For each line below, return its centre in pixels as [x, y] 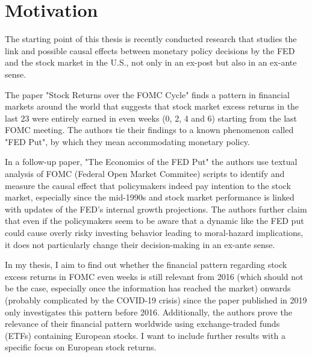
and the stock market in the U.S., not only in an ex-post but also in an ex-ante [151, 62]
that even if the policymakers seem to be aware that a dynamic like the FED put [154, 221]
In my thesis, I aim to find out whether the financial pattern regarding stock [146, 265]
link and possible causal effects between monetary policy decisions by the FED [150, 50]
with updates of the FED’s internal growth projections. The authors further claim [156, 209]
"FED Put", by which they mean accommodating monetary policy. [127, 141]
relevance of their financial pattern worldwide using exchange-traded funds [142, 324]
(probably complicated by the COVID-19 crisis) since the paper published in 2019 [156, 300]
